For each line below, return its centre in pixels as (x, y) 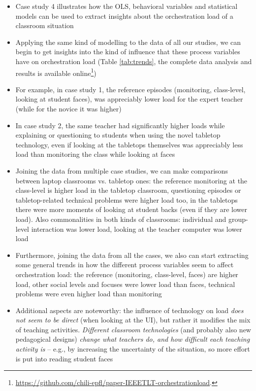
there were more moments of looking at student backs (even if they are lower (131, 209)
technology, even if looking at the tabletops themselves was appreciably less (129, 144)
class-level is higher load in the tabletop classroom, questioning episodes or (128, 190)
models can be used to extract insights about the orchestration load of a (124, 16)
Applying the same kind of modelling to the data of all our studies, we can (128, 42)
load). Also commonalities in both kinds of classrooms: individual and (121, 219)
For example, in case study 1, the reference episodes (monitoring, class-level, (130, 89)
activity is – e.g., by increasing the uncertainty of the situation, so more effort (133, 349)
